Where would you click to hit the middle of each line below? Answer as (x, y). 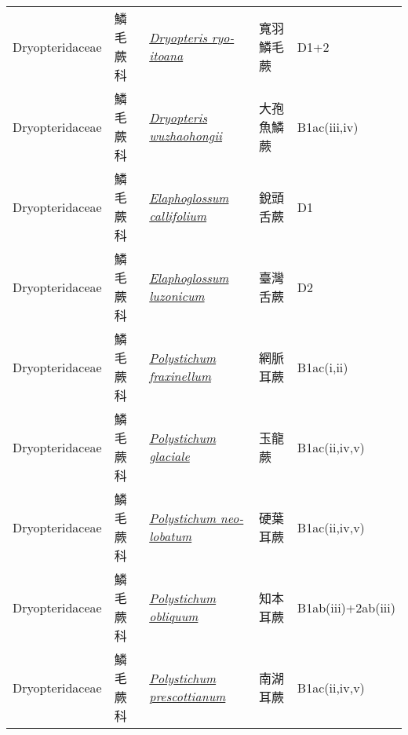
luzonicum (177, 296)
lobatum (171, 536)
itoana (166, 55)
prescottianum (188, 696)
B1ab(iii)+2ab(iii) (346, 607)
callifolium (178, 216)
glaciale (169, 456)
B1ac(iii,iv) (328, 126)
